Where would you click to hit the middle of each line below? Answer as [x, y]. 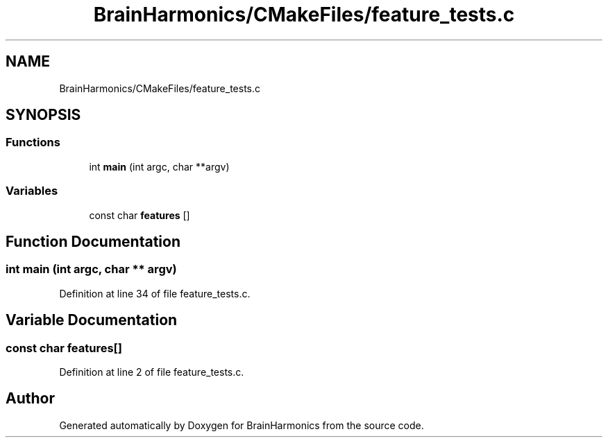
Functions [33, 142]
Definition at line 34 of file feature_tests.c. [155, 293]
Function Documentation [93, 241]
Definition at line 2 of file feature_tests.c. [152, 372]
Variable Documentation [92, 320]
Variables [32, 191]
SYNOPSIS [43, 115]
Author [30, 399]
